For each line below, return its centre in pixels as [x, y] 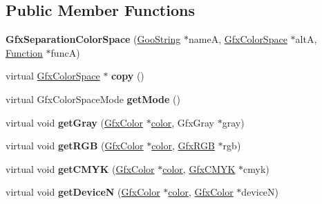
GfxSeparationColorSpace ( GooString [93, 39]
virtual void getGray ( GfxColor [75, 122]
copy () [128, 76]
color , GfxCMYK [199, 168]
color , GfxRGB [183, 146]
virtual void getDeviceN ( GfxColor [83, 192]
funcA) [65, 52]
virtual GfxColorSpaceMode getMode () [93, 99]
